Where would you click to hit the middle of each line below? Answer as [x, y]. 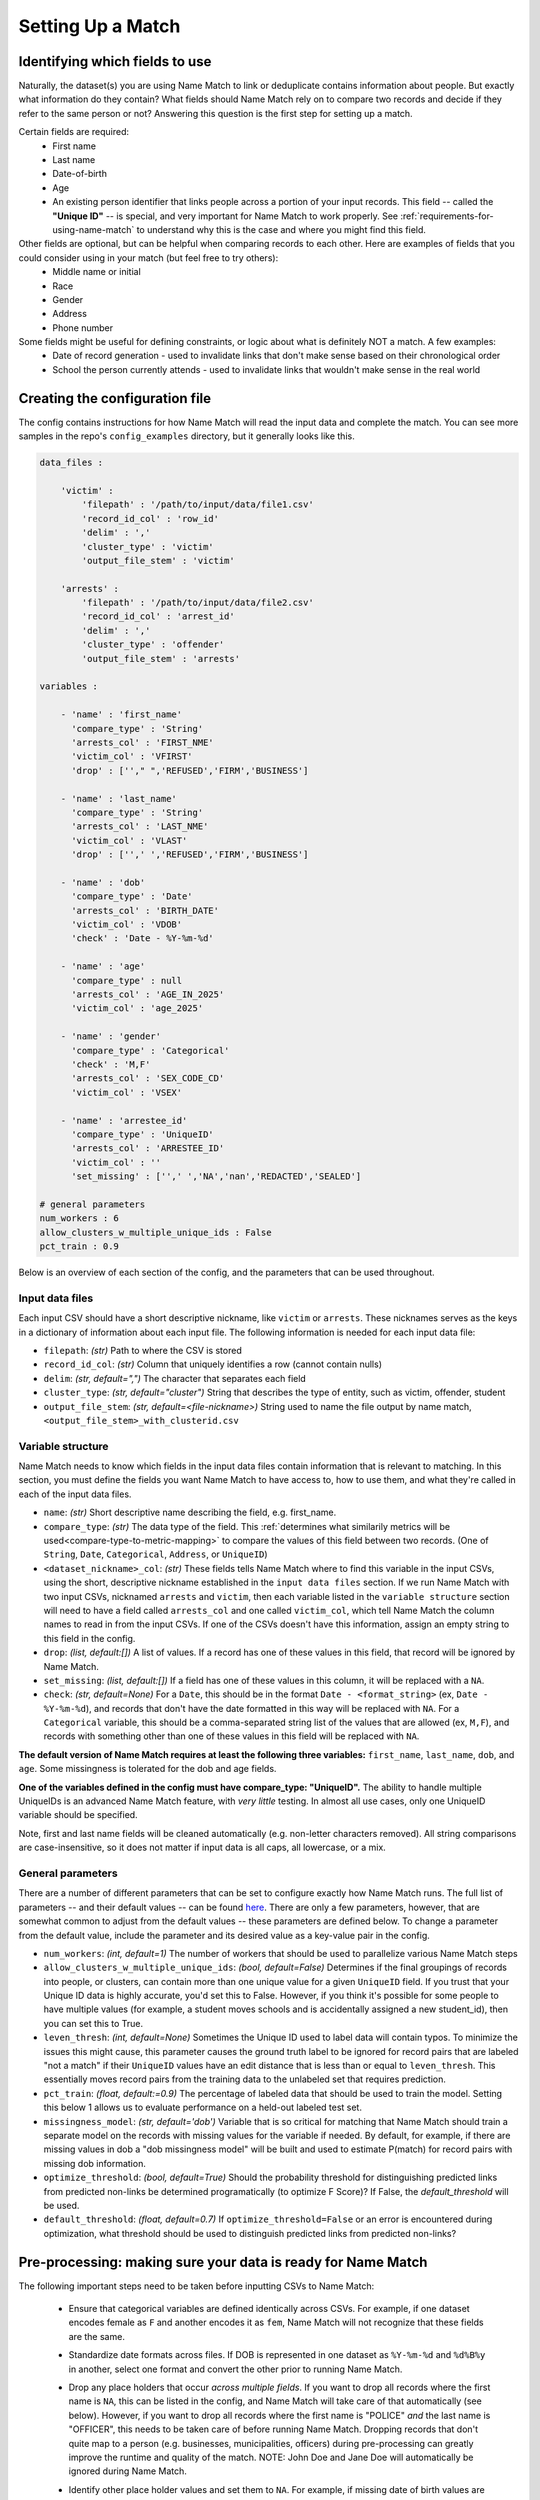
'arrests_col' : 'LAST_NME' [140, 826]
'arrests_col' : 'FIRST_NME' [142, 742]
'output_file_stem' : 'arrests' [160, 658]
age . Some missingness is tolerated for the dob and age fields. [147, 1769]
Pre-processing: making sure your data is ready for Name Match [223, 2261]
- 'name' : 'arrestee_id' [124, 1120]
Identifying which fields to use [115, 61]
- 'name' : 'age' [103, 966]
